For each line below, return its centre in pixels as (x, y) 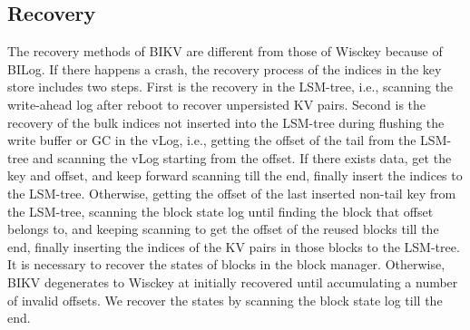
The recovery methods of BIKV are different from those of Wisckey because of (225, 51)
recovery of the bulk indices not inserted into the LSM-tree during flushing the (226, 122)
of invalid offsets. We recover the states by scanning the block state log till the (225, 300)
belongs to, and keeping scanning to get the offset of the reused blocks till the (223, 229)
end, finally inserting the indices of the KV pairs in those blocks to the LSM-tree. (234, 246)
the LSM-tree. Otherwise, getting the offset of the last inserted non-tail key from (232, 193)
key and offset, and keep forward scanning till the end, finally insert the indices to (235, 175)
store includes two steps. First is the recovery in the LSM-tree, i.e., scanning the (230, 87)
